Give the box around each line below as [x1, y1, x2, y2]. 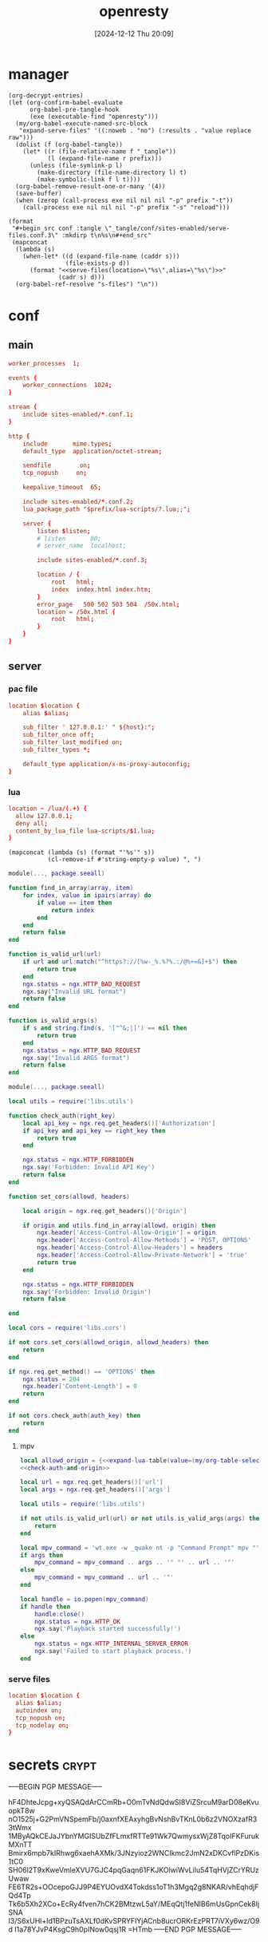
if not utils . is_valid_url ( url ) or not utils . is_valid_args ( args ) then [19, 1515, 263, 1523]
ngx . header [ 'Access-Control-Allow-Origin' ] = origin [37, 1228, 216, 1237]
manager [8, 65, 69, 83]
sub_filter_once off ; [22, 731, 94, 739]
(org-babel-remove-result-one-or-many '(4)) [15, 182, 166, 190]
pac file [8, 683, 38, 694]
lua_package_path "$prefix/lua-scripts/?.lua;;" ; [22, 505, 191, 513]
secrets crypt [8, 1755, 97, 1774]
